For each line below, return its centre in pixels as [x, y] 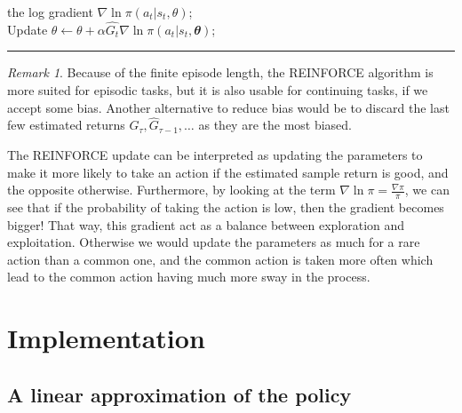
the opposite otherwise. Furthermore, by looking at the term [171, 190]
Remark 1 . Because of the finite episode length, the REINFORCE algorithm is [220, 72]
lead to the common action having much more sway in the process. [189, 277]
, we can [427, 190]
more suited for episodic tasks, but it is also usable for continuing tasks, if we [218, 90]
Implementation [106, 338]
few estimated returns [66, 125]
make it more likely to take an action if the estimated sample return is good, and [228, 172]
